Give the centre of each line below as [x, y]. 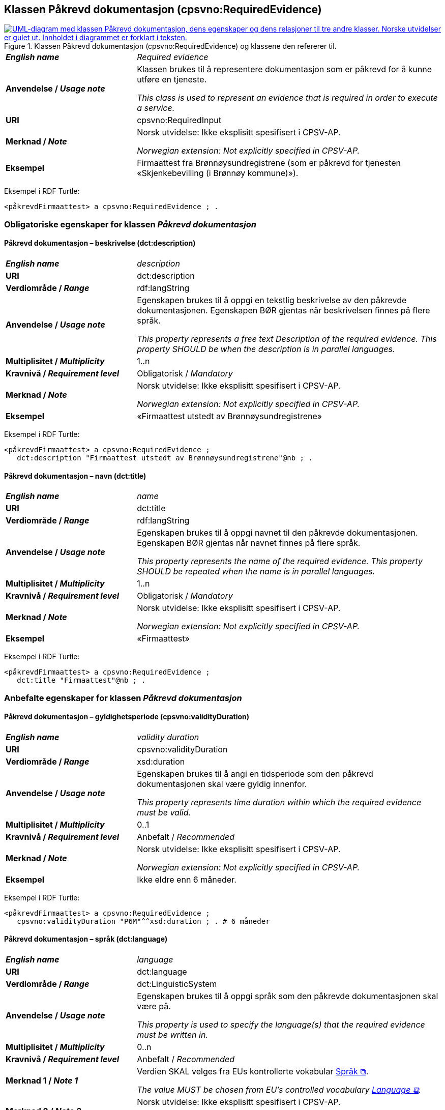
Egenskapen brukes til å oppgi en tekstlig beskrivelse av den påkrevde [272, 300]
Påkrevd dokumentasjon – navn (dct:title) [75, 476]
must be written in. [172, 1035]
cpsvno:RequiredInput [179, 120]
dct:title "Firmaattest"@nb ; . [81, 680]
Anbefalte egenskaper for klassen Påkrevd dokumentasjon [123, 698]
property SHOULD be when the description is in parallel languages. [266, 349]
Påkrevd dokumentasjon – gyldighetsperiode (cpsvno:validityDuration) [127, 717]
